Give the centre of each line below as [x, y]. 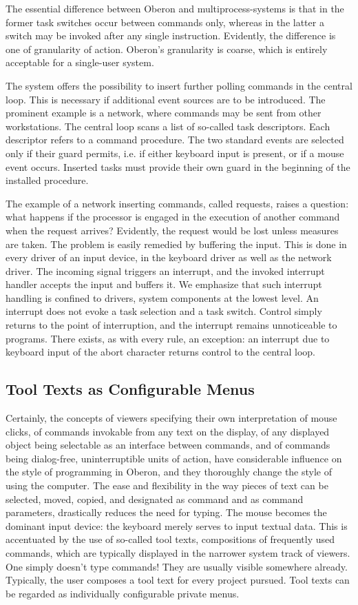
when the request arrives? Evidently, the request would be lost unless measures [172, 230]
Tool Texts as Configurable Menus [130, 389]
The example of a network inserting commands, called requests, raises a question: [177, 203]
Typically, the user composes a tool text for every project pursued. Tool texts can [178, 580]
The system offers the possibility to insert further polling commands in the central [179, 85]
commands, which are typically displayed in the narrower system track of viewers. [178, 552]
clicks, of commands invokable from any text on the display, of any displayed [168, 431]
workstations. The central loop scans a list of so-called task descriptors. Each [168, 126]
